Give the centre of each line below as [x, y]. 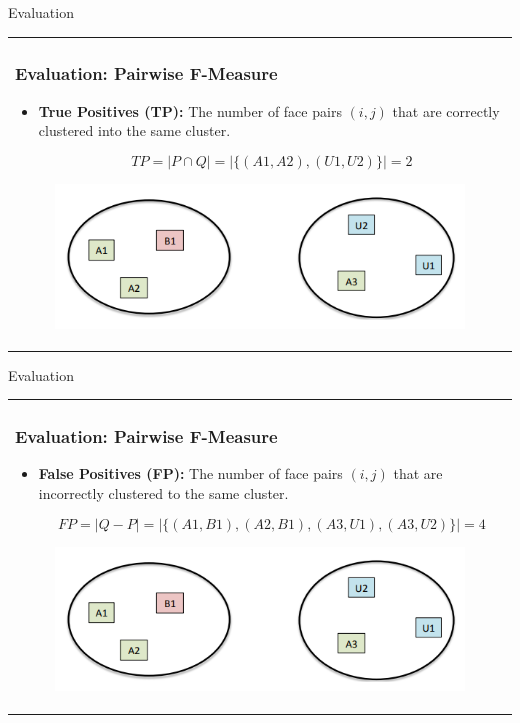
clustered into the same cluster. [134, 130]
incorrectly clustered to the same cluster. [163, 492]
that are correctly [446, 110]
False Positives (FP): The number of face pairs [190, 473]
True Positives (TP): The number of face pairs [190, 110]
